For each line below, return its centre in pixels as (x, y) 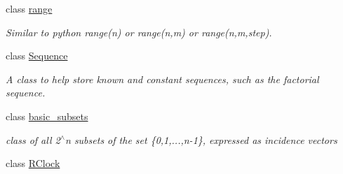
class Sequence (37, 56)
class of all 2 (33, 139)
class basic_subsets (47, 116)
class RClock (33, 163)
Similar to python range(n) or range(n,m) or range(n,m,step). (139, 32)
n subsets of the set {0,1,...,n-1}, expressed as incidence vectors (201, 139)
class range (29, 8)
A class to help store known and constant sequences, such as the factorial (162, 79)
